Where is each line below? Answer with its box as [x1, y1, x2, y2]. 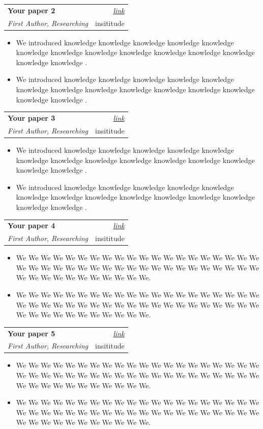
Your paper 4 [8, 220, 55, 231]
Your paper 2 [8, 5, 55, 15]
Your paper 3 [8, 113, 55, 123]
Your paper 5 [8, 328, 55, 338]
